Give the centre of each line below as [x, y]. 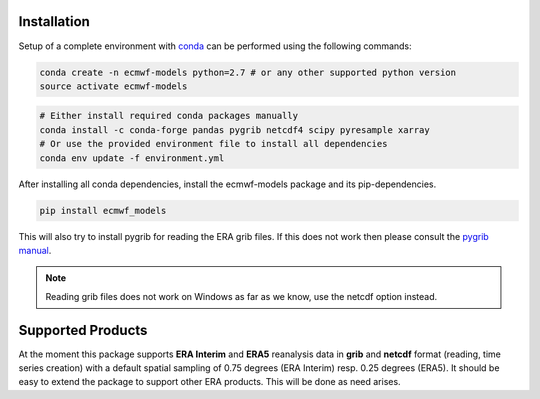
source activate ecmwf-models [113, 86]
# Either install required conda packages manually [169, 116]
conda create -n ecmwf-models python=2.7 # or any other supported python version [248, 72]
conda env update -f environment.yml [132, 158]
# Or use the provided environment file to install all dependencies [213, 144]
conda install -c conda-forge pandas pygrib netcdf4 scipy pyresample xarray [234, 129]
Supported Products [83, 330]
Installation [54, 21]
